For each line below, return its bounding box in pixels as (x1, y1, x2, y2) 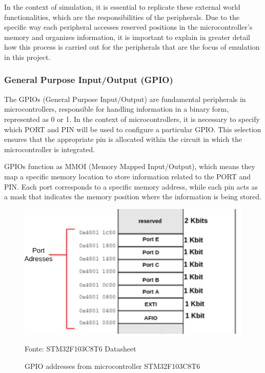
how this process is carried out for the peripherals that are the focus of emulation (4, 42, 260, 52)
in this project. (4, 51, 51, 62)
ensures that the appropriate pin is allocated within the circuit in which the (4, 134, 242, 144)
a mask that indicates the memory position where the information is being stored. (4, 191, 261, 202)
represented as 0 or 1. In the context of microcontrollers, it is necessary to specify (4, 113, 260, 124)
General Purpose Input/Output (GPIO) (4, 73, 173, 86)
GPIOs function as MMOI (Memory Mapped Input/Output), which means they (4, 161, 255, 172)
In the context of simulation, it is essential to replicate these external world (4, 2, 240, 12)
